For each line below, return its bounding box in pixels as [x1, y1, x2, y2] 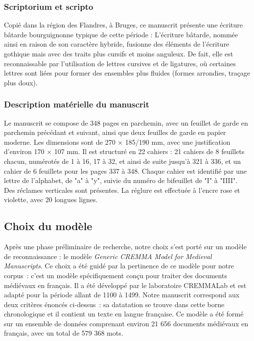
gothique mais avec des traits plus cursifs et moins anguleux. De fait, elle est [4, 49, 233, 58]
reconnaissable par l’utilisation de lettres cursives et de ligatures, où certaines [4, 58, 236, 68]
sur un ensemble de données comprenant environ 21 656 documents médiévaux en [4, 318, 248, 328]
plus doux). [4, 77, 38, 87]
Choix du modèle [4, 218, 92, 234]
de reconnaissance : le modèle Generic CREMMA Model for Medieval [4, 251, 212, 261]
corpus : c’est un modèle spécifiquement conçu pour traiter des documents [4, 270, 227, 280]
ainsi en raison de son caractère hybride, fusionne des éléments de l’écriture [4, 39, 230, 49]
